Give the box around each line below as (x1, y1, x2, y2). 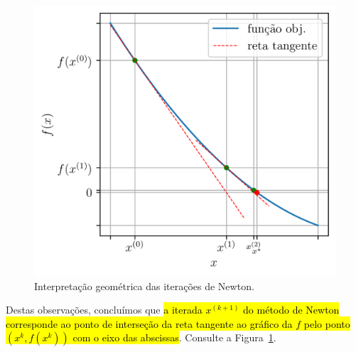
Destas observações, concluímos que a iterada (6, 302, 203, 317)
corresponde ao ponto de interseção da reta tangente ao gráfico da (6, 316, 293, 331)
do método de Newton (243, 302, 340, 317)
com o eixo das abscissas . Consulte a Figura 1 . (72, 330, 276, 345)
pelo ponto (303, 316, 350, 331)
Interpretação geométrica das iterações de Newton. (34, 278, 254, 293)
